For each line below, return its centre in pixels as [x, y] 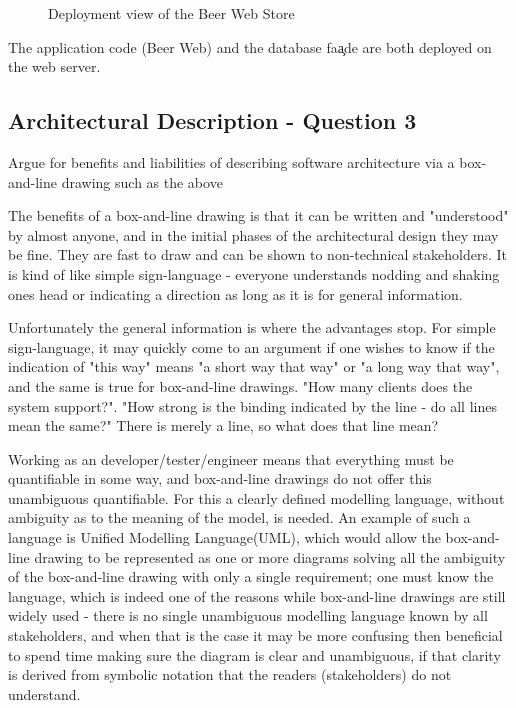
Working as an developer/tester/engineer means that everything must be [231, 458]
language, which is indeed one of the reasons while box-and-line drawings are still [257, 595]
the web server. [54, 66]
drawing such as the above [142, 181]
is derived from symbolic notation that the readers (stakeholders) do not [230, 674]
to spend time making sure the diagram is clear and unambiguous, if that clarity [254, 654]
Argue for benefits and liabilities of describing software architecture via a [231, 161]
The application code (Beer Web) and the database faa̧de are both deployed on [250, 46]
